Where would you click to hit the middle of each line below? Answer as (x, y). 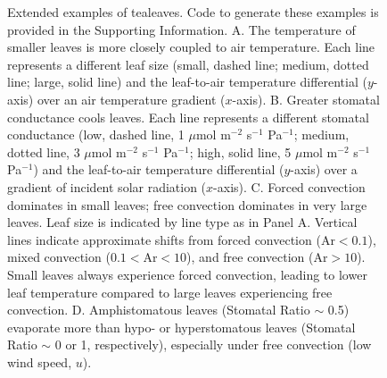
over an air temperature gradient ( (131, 99)
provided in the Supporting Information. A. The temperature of (181, 29)
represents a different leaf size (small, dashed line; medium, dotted (188, 64)
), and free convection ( (250, 257)
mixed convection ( (59, 257)
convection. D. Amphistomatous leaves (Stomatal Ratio (159, 310)
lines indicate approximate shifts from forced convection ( (164, 239)
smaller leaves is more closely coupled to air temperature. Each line (191, 47)
